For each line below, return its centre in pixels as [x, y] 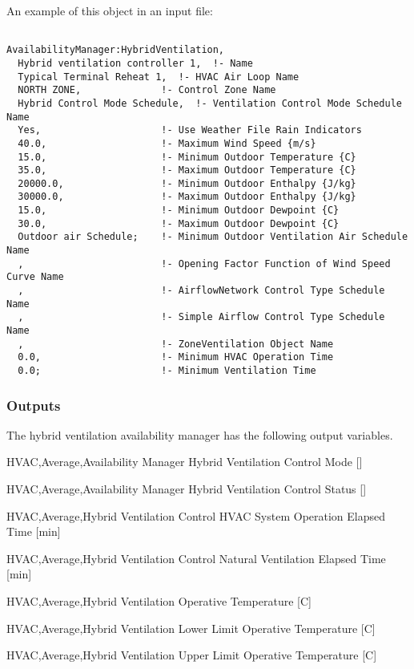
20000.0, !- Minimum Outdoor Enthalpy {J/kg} [187, 183]
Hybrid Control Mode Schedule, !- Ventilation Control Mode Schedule [210, 103]
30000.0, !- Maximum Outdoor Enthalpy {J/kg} [187, 197]
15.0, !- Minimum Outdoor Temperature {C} [187, 157]
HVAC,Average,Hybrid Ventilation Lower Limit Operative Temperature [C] [191, 628]
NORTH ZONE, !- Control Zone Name [147, 90]
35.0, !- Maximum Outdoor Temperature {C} [187, 170]
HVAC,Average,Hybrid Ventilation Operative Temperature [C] [159, 601]
